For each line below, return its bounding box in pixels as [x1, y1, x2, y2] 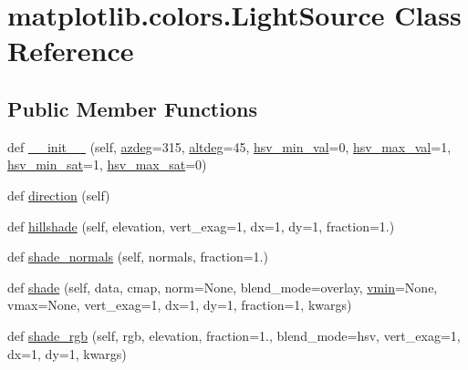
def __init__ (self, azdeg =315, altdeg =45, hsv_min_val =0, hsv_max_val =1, [7, 137, 452, 156]
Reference [7, 32, 134, 69]
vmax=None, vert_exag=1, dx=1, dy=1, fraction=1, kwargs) [7, 295, 352, 314]
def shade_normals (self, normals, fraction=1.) [7, 247, 268, 266]
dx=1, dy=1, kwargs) [7, 344, 127, 363]
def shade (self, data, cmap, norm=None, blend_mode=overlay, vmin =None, [7, 277, 438, 296]
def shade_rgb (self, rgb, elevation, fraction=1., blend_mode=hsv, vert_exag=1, [7, 325, 461, 344]
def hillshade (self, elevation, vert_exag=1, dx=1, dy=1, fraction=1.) [7, 216, 395, 235]
